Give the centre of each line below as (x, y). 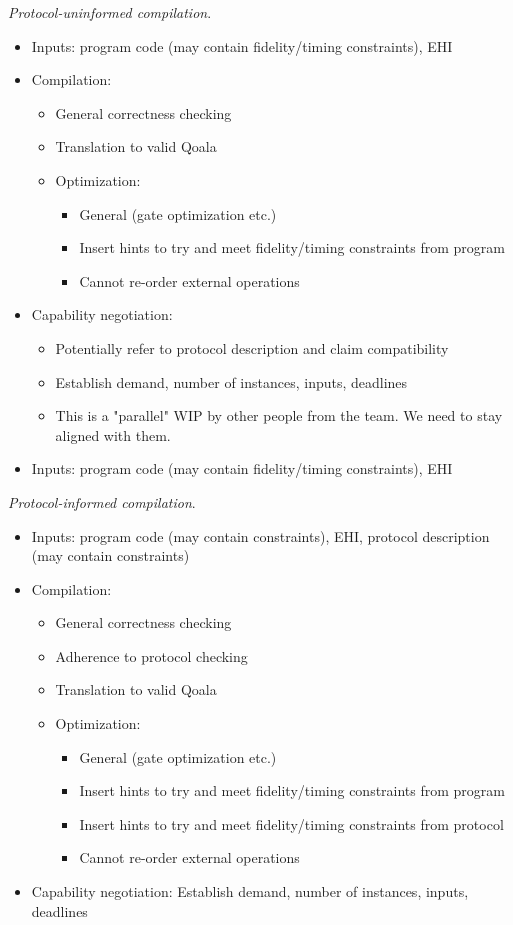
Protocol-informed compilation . (102, 501)
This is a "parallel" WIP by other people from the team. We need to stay (279, 415)
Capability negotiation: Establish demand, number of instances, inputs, (250, 891)
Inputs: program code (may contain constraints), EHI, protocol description (260, 535)
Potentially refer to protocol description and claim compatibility (252, 347)
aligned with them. (113, 434)
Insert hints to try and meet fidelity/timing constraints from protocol (291, 823)
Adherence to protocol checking (151, 655)
